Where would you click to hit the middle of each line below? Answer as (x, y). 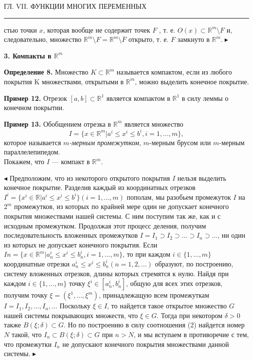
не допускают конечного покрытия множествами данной (146, 344)
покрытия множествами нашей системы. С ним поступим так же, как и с (112, 216)
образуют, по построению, (194, 263)
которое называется (33, 142)
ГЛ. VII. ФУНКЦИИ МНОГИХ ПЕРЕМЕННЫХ (75, 6)
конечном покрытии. (34, 107)
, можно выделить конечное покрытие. (192, 81)
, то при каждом (147, 254)
